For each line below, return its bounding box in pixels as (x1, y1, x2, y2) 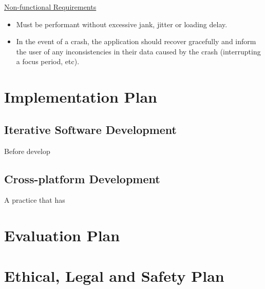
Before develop (4, 145, 50, 156)
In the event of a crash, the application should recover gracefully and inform (16, 36, 256, 47)
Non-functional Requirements (4, 2, 97, 12)
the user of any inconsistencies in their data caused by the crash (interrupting (16, 46, 261, 56)
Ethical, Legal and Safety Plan (4, 265, 224, 286)
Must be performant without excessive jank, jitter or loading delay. (16, 18, 228, 29)
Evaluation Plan (4, 225, 120, 246)
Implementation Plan (4, 86, 158, 107)
